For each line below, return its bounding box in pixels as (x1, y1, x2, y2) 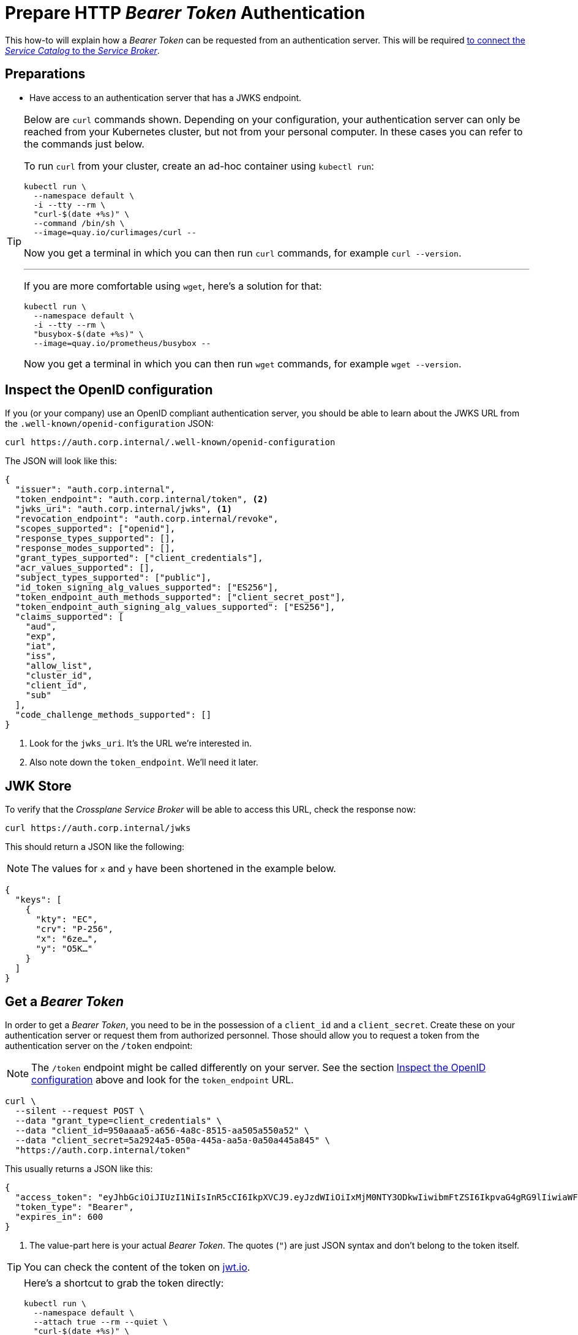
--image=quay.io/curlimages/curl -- (33, 227, 197, 237)
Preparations (5, 66, 86, 82)
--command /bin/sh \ (33, 218, 125, 228)
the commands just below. (24, 137, 144, 150)
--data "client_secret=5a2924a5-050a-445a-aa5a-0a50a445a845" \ (15, 1135, 331, 1146)
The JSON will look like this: (5, 456, 117, 467)
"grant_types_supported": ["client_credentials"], (15, 553, 263, 563)
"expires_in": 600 (15, 1212, 103, 1222)
